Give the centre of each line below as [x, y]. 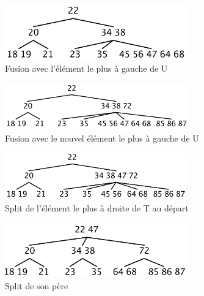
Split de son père [37, 285]
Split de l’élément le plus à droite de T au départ [97, 207]
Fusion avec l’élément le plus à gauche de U [86, 68]
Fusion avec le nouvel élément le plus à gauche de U [102, 138]
